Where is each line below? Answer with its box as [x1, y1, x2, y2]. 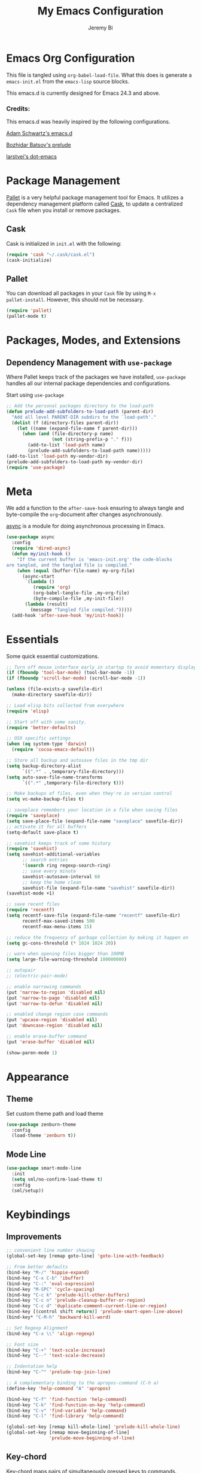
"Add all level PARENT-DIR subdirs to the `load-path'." [11, 414, 157, 420]
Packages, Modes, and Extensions [6, 333, 181, 347]
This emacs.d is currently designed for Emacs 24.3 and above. [6, 89, 160, 97]
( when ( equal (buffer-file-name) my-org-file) [17, 568, 135, 574]
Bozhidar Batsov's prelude [6, 141, 71, 148]
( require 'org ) [32, 585, 71, 591]
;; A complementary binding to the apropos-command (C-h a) [6, 1380, 160, 1386]
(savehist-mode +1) [6, 890, 55, 896]
